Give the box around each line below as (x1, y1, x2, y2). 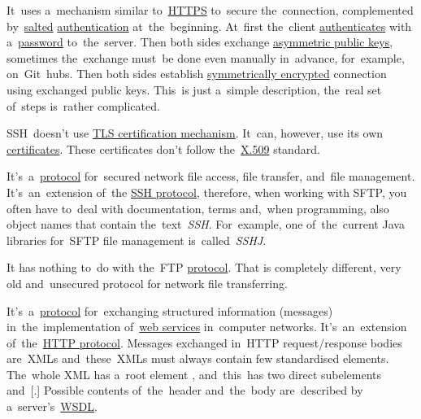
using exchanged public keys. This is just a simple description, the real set (7, 81, 382, 98)
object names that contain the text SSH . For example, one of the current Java (7, 216, 405, 233)
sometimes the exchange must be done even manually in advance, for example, (7, 49, 405, 66)
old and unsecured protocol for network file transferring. (7, 274, 288, 291)
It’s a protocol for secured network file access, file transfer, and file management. (7, 168, 415, 185)
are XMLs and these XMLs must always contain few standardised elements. (7, 350, 389, 367)
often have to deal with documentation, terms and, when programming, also (7, 199, 389, 216)
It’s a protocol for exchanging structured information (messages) (7, 302, 333, 319)
